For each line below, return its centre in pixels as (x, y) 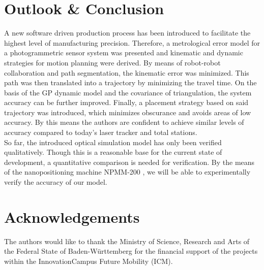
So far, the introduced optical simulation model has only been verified (113, 142)
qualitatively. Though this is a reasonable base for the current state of (113, 152)
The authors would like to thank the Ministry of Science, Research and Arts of (127, 241)
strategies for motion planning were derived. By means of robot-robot (112, 62)
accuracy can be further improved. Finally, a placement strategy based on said (126, 102)
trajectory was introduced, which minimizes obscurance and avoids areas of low (128, 112)
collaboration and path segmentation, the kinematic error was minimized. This (127, 72)
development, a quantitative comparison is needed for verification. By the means (129, 162)
